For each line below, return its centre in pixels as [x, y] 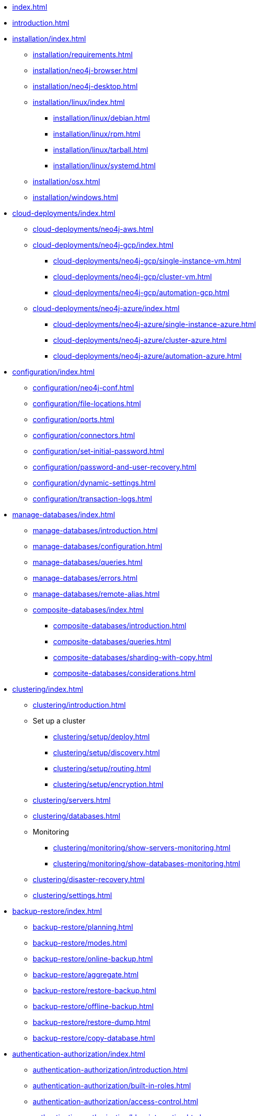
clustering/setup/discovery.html [107, 752]
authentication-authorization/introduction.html [110, 1070]
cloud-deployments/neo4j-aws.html [93, 229]
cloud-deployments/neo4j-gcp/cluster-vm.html [133, 277]
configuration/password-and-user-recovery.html [115, 467]
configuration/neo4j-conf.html [84, 388]
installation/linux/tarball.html [101, 150]
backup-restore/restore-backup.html [94, 990]
